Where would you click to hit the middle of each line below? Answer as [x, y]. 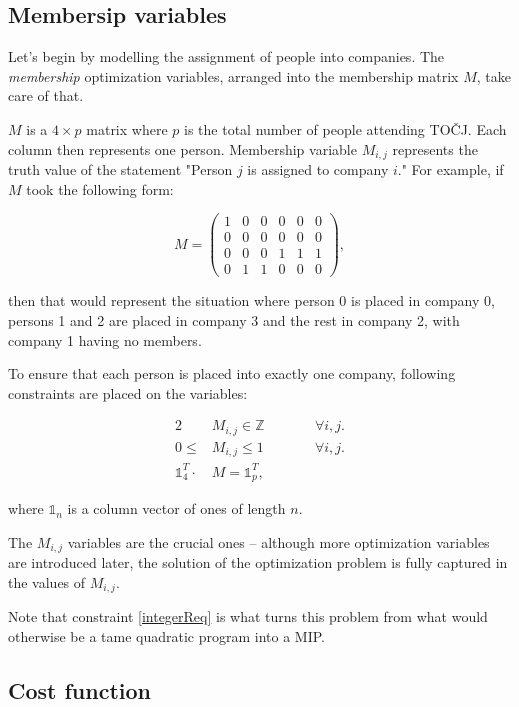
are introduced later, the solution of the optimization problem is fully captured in [258, 562]
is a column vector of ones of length [176, 508]
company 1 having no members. [105, 339]
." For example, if [450, 169]
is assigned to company [318, 169]
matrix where [127, 128]
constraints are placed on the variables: [128, 392]
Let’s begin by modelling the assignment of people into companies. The [226, 56]
